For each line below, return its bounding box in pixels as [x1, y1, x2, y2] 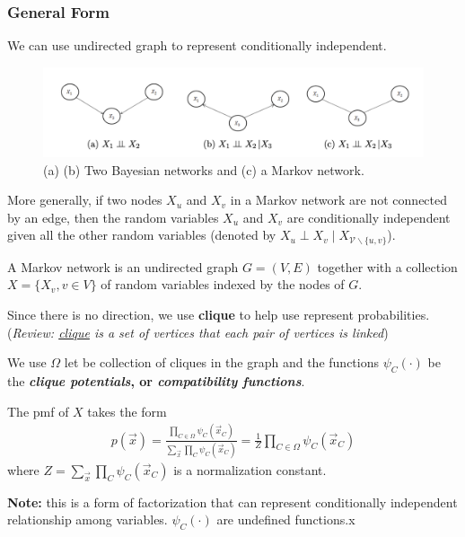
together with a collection [317, 257, 458, 276]
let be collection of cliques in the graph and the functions [64, 353, 379, 372]
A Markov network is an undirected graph [7, 257, 239, 276]
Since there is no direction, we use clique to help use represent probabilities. [7, 305, 430, 324]
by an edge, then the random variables [7, 207, 219, 226]
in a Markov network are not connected [230, 190, 448, 209]
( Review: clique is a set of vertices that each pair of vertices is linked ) [7, 322, 389, 341]
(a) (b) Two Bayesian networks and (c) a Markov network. [43, 160, 364, 179]
